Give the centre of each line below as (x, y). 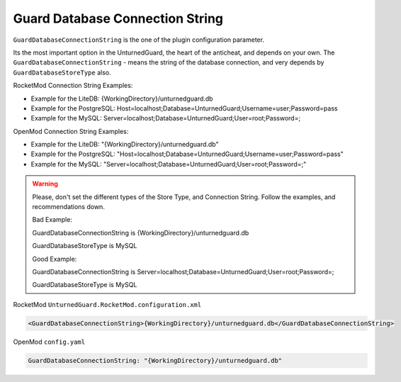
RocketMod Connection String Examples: (73, 86)
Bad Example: (52, 220)
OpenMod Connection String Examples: (71, 131)
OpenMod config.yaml (49, 342)
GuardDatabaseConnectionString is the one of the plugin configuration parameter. (139, 40)
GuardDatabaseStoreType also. (62, 72)
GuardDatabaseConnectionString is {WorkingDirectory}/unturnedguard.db (141, 232)
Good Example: (55, 259)
